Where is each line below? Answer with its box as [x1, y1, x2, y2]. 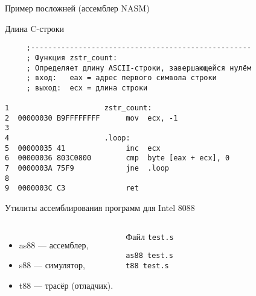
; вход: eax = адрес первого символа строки [26, 74, 217, 83]
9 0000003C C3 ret [5, 184, 139, 193]
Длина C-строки [5, 22, 64, 34]
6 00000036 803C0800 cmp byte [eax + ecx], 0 [5, 154, 230, 163]
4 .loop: [5, 134, 130, 143]
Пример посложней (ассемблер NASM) [5, 2, 150, 14]
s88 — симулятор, [19, 259, 85, 271]
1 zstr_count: [5, 104, 152, 113]
